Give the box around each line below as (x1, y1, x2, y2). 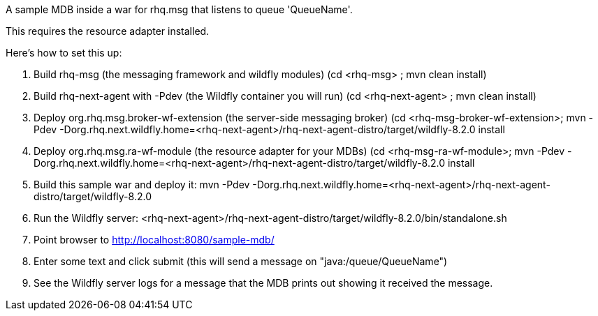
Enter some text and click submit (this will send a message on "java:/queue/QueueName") (34, 255, 448, 267)
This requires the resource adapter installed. (6, 25, 210, 37)
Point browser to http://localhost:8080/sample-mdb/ (34, 234, 275, 246)
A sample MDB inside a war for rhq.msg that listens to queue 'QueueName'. (6, 3, 353, 15)
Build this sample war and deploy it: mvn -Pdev (34, 179, 250, 190)
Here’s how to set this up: (6, 47, 122, 59)
